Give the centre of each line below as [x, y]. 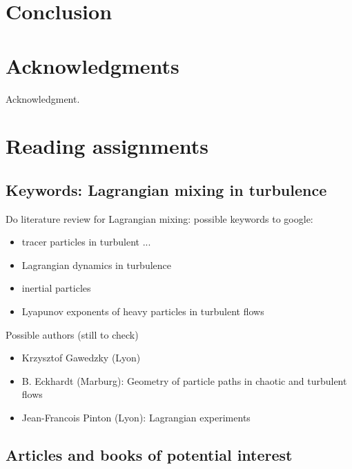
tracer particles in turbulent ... [86, 242]
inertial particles [56, 288]
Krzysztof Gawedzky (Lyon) [81, 358]
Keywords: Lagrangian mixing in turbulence [166, 189]
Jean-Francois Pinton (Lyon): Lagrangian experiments [136, 418]
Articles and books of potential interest [149, 455]
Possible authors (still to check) [72, 334]
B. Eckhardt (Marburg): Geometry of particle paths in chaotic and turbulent [184, 380]
